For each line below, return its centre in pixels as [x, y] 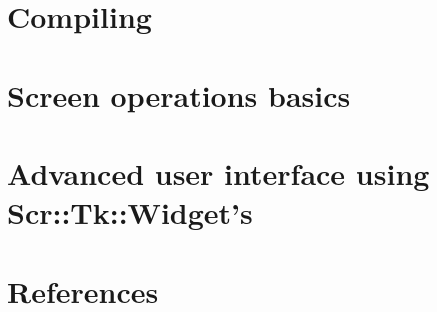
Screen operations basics [179, 94]
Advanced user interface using [218, 172]
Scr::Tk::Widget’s [130, 212]
